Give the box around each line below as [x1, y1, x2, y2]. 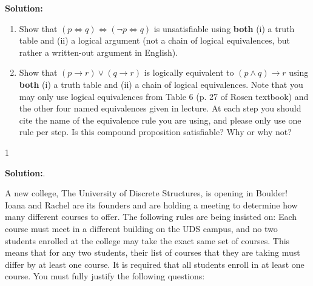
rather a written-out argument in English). [19, 45, 178, 58]
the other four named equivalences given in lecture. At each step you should [19, 102, 301, 115]
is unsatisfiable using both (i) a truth [153, 22, 295, 35]
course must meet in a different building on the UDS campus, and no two [5, 222, 278, 234]
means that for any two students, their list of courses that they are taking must [5, 246, 300, 259]
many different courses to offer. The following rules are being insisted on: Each [5, 210, 297, 223]
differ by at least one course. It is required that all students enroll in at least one [5, 258, 305, 270]
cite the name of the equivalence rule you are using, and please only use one [19, 113, 301, 126]
